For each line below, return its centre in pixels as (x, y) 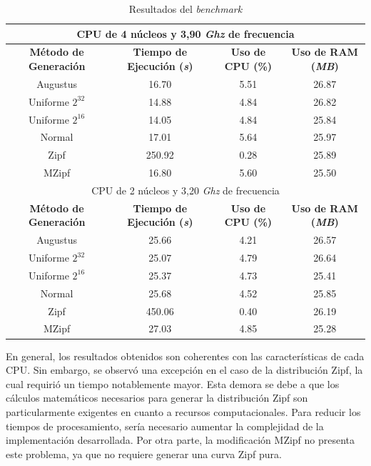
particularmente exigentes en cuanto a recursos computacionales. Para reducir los (183, 411)
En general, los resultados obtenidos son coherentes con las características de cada (185, 356)
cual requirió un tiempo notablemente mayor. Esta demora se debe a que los (173, 383)
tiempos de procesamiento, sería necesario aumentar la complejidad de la (165, 426)
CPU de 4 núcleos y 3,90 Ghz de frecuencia (185, 33)
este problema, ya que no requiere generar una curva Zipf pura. (144, 453)
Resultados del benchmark (185, 9)
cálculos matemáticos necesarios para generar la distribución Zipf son (157, 398)
